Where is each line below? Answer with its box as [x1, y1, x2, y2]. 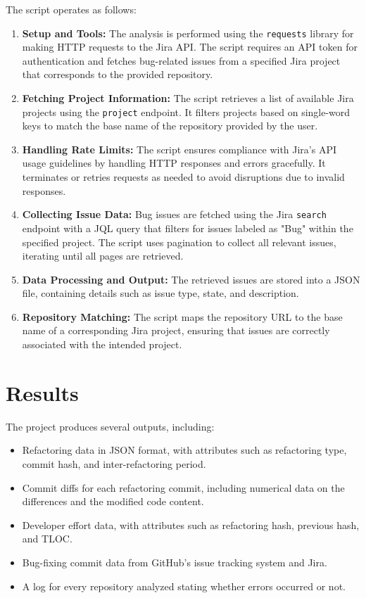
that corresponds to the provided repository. [22, 67, 213, 82]
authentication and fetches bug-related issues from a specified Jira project [22, 53, 341, 68]
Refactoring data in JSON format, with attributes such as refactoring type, [22, 443, 347, 457]
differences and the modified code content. [22, 494, 204, 509]
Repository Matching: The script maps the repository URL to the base [22, 309, 343, 324]
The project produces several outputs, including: [6, 419, 215, 433]
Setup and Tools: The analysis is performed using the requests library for [22, 25, 354, 40]
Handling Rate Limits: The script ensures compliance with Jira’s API [22, 141, 337, 156]
